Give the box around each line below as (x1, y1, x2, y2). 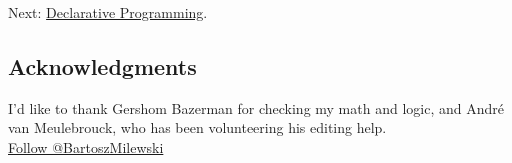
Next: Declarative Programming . (8, 2, 208, 22)
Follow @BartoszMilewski (8, 136, 164, 157)
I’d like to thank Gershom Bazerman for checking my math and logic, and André (8, 97, 504, 118)
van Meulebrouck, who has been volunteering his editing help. (8, 117, 387, 138)
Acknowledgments (8, 50, 197, 81)
